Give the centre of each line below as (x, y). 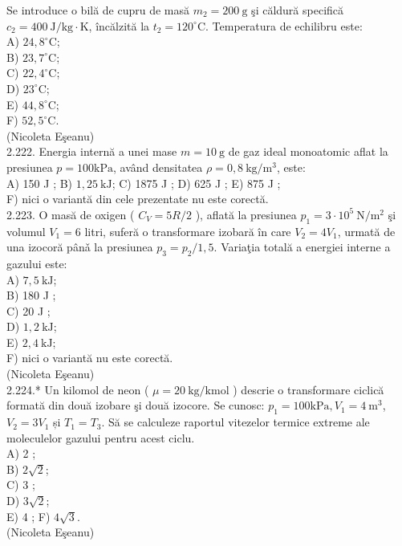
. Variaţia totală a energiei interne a (302, 247)
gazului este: (37, 263)
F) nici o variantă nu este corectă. (90, 358)
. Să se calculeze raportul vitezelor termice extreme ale (236, 422)
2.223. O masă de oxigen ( (71, 214)
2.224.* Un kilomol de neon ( (78, 389)
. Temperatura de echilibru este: (284, 25)
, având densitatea (158, 167)
